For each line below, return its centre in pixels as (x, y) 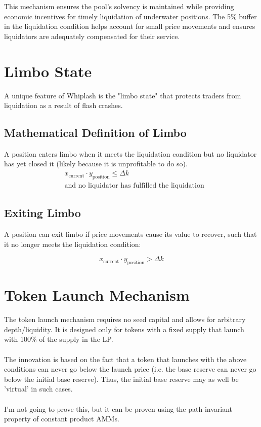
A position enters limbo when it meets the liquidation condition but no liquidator (130, 153)
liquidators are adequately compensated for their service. (92, 36)
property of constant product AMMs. (62, 419)
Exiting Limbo (42, 213)
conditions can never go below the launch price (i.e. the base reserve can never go (130, 369)
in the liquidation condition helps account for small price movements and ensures (130, 26)
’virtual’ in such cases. (38, 389)
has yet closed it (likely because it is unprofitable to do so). (96, 164)
